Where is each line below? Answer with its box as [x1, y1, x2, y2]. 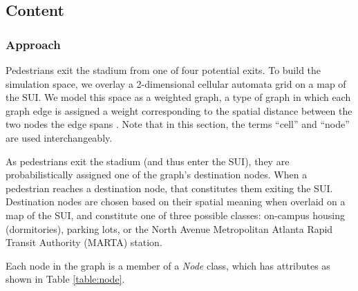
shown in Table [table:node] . [6, 272, 125, 286]
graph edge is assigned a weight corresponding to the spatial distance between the [6, 103, 352, 118]
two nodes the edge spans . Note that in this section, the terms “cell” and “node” [6, 117, 350, 131]
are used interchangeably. [6, 130, 113, 144]
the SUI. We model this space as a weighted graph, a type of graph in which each [6, 90, 351, 104]
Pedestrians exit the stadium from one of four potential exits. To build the [6, 63, 321, 77]
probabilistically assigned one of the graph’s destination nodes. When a [6, 167, 308, 182]
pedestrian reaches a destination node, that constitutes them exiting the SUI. [6, 180, 333, 195]
